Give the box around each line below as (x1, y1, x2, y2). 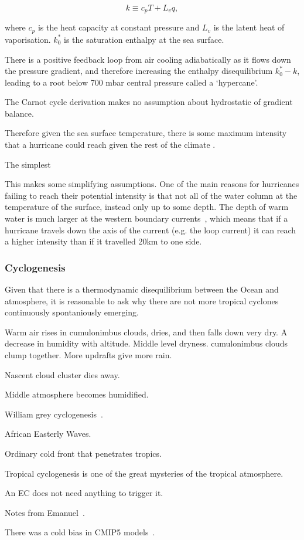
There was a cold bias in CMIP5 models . (5, 526, 155, 538)
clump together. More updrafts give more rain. (5, 349, 172, 361)
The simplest (5, 158, 51, 170)
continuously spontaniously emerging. (5, 306, 139, 318)
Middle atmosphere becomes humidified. (5, 388, 149, 400)
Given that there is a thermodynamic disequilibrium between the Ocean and (5, 283, 279, 296)
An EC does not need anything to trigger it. (5, 487, 163, 499)
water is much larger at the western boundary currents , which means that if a (5, 212, 288, 225)
